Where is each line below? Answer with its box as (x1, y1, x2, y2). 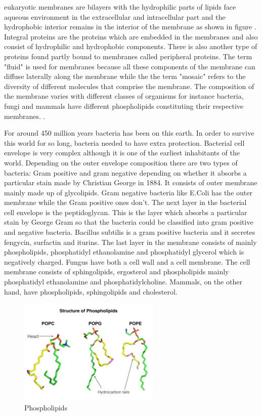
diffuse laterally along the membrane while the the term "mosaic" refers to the (4, 71, 246, 81)
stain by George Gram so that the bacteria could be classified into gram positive (4, 217, 253, 227)
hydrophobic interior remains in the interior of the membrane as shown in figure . (4, 21, 256, 32)
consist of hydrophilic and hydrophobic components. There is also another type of (4, 41, 257, 52)
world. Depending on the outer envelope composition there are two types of (4, 157, 238, 168)
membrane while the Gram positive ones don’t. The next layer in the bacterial (4, 197, 247, 207)
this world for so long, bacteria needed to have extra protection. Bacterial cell (4, 137, 245, 148)
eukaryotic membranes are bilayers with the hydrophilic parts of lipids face (4, 2, 236, 12)
